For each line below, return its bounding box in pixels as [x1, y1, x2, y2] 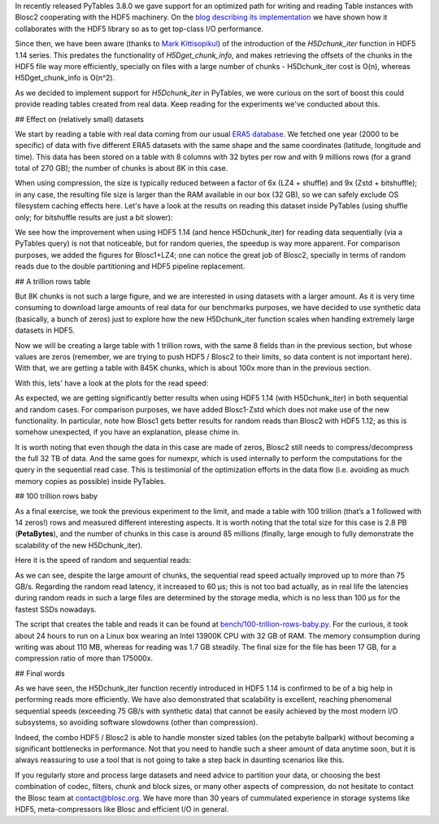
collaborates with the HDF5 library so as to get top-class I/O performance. [15, 24, 264, 33]
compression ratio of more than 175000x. [15, 653, 154, 663]
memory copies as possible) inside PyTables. [15, 476, 167, 486]
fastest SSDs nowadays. [15, 604, 97, 614]
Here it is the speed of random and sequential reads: [15, 556, 192, 565]
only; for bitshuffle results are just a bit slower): [15, 212, 173, 222]
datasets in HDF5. [15, 325, 75, 335]
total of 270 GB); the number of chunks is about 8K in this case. [15, 163, 228, 173]
